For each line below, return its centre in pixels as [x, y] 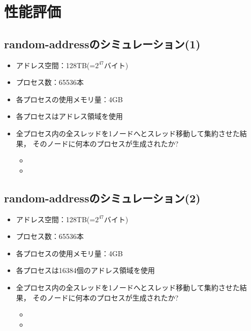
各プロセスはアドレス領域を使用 [69, 116]
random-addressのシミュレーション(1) [102, 43]
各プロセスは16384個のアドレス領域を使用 [85, 270]
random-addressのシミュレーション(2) [102, 198]
